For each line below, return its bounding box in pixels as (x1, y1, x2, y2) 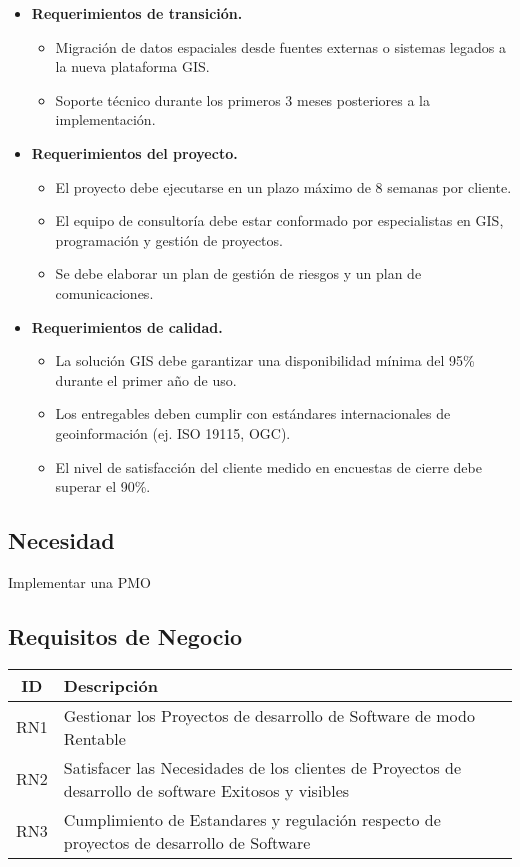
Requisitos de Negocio (8, 620, 243, 651)
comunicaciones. (55, 282, 154, 303)
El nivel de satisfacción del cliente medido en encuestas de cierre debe (55, 456, 482, 477)
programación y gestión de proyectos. (55, 229, 283, 250)
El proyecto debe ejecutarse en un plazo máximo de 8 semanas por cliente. (55, 176, 512, 197)
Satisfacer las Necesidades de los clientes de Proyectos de (63, 755, 462, 779)
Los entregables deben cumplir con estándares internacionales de (55, 403, 451, 424)
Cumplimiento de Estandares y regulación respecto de (63, 807, 441, 831)
